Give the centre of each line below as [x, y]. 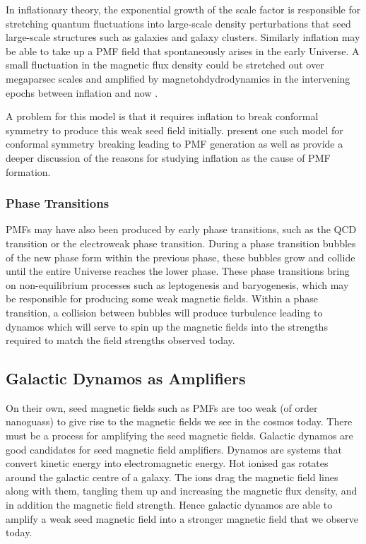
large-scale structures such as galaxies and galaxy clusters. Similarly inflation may [183, 37]
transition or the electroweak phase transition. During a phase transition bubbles [181, 243]
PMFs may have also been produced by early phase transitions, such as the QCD [181, 229]
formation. [28, 171]
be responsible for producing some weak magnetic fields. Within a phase [162, 298]
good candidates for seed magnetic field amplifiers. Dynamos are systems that [174, 449]
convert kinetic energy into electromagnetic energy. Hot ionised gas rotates [167, 463]
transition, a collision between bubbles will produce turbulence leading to [164, 312]
